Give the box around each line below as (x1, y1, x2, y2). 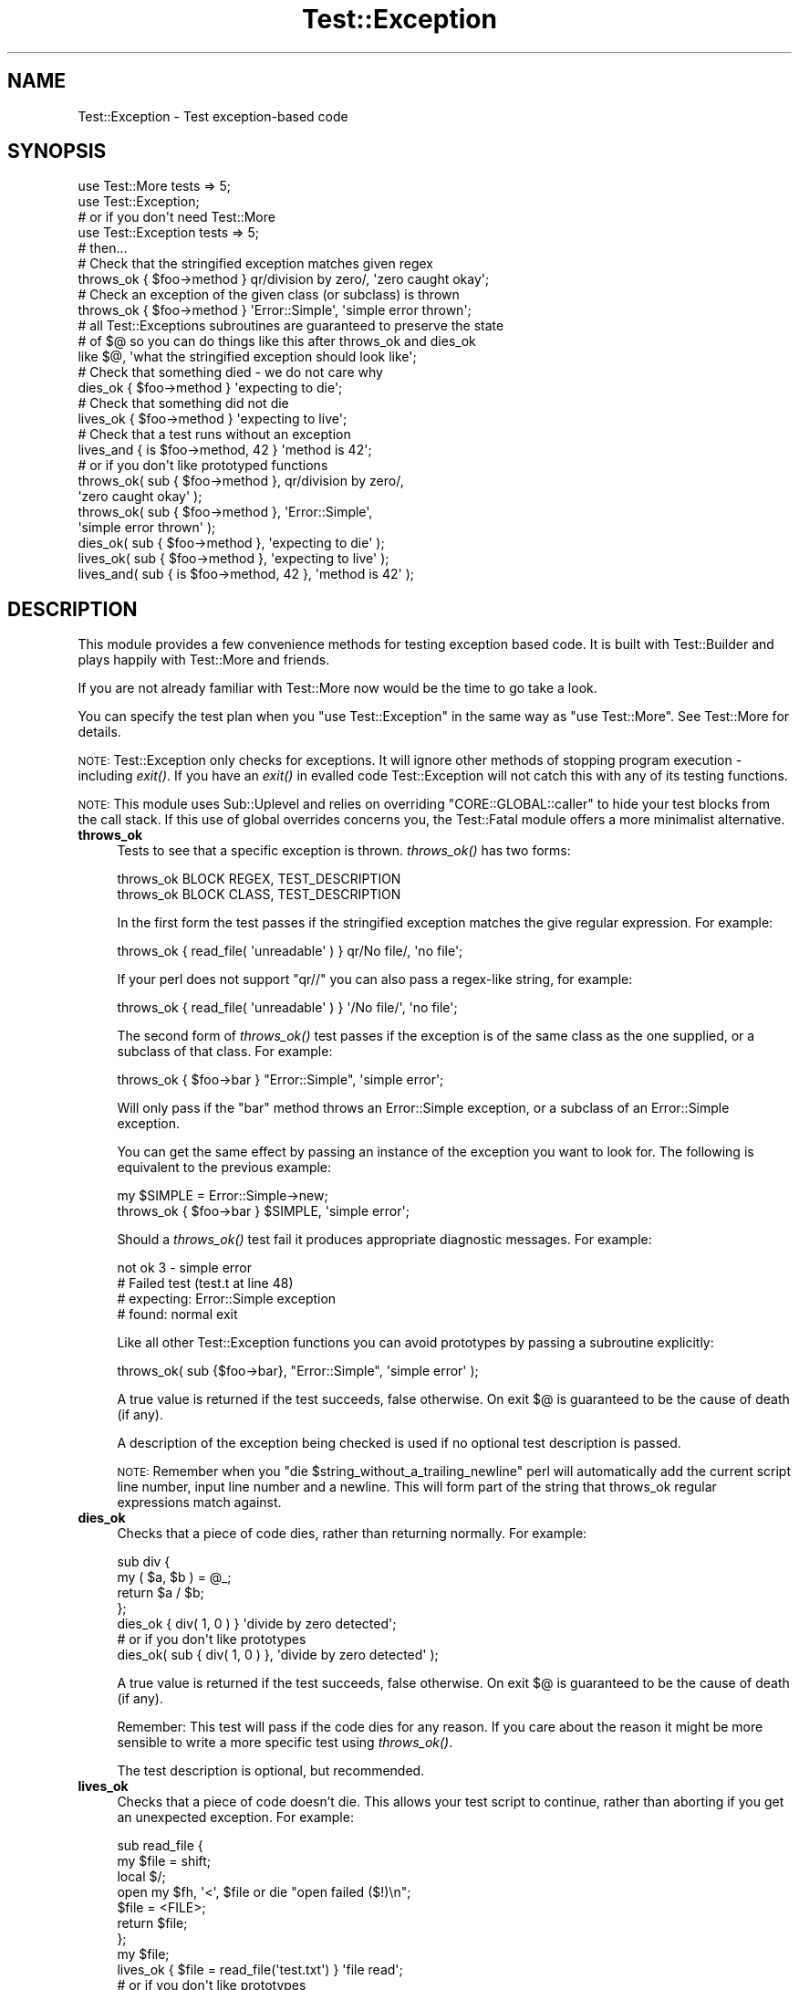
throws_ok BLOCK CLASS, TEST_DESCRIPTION (117, 886, 401, 903)
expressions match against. (117, 1494, 282, 1511)
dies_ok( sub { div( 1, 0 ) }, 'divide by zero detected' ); (117, 1647, 439, 1663)
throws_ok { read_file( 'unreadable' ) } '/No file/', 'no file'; (117, 1000, 458, 1016)
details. (78, 724, 121, 740)
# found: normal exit (117, 1306, 238, 1323)
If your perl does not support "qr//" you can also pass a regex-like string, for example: (117, 971, 633, 988)
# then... (78, 240, 128, 257)
